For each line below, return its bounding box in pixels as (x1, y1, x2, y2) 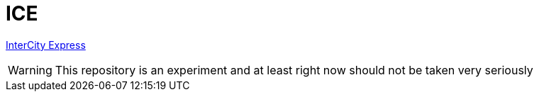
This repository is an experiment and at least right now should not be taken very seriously (55, 62, 533, 77)
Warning (8, 62, 52, 77)
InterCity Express (6, 38, 86, 51)
